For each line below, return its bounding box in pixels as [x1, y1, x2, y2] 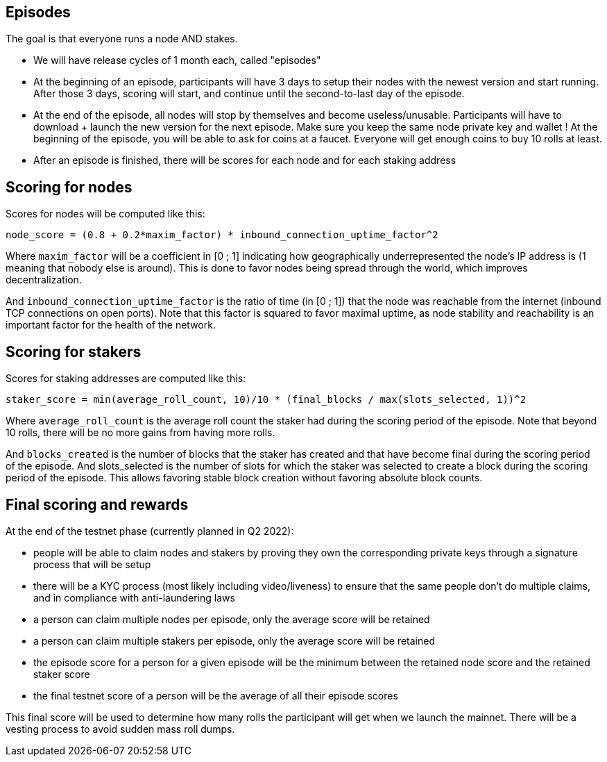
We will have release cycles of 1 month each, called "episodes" [33, 54, 321, 67]
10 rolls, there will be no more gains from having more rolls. [6, 426, 275, 439]
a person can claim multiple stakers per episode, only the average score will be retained [33, 634, 435, 647]
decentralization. [6, 274, 82, 286]
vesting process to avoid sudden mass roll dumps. [6, 722, 235, 735]
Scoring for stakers [6, 342, 142, 361]
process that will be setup [33, 558, 151, 570]
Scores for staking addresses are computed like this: [6, 372, 246, 385]
